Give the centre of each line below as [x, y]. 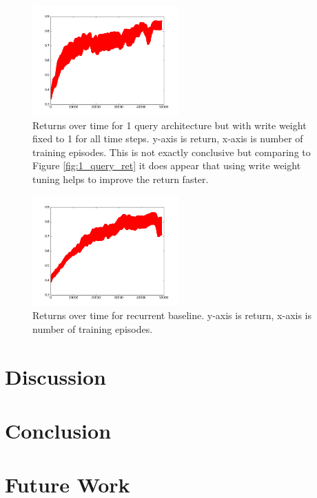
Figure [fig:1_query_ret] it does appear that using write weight [167, 165]
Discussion [55, 376]
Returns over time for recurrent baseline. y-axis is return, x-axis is [172, 315]
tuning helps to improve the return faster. [121, 179]
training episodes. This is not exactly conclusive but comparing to [172, 152]
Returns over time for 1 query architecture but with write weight [170, 125]
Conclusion [58, 430]
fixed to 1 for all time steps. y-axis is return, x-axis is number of [168, 138]
